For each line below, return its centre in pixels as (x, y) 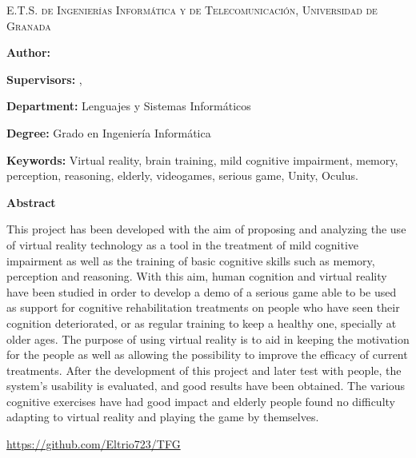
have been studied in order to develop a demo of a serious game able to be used (202, 291)
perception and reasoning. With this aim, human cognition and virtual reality (197, 276)
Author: (29, 52)
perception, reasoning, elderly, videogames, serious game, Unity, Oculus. (183, 175)
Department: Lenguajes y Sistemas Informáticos (129, 106)
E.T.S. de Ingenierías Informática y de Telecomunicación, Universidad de (192, 10)
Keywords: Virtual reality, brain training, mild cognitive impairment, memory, (202, 159)
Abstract (31, 202)
